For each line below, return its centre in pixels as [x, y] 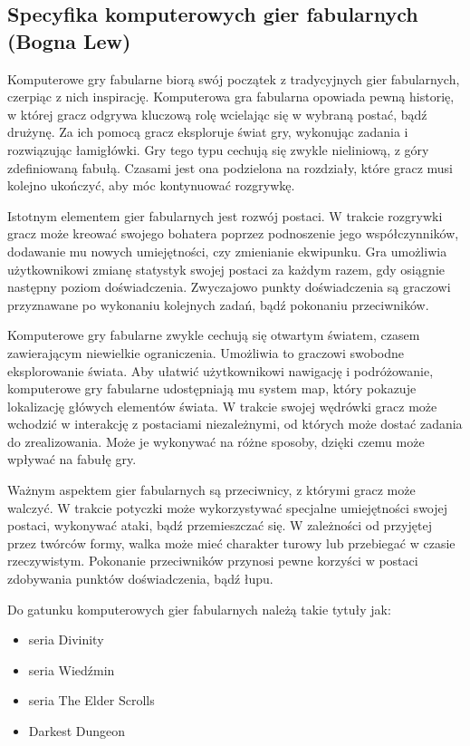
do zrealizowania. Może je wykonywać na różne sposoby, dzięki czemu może [216, 441]
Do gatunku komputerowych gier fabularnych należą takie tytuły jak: [199, 609]
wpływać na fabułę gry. [72, 459]
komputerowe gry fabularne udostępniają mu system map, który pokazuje [212, 388]
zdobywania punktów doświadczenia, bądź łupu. [140, 579]
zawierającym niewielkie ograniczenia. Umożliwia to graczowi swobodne [206, 352]
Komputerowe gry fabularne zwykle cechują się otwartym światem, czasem [214, 335]
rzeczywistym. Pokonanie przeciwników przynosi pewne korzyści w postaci [213, 561]
